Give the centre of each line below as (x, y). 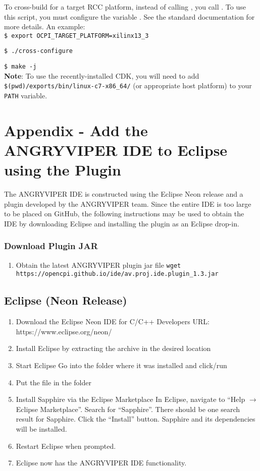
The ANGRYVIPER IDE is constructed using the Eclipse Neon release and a (124, 194)
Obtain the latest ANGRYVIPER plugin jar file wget (98, 264)
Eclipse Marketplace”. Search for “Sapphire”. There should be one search (128, 409)
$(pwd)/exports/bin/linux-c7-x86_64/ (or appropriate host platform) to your (128, 85)
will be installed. (41, 429)
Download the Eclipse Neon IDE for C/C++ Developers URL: (113, 321)
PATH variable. (26, 95)
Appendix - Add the (76, 130)
